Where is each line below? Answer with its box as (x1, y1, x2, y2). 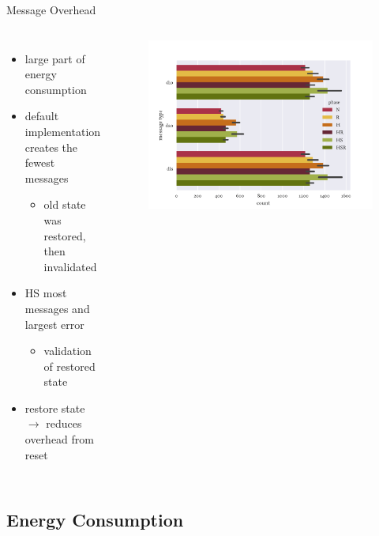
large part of (24, 50, 85, 66)
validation (43, 342, 92, 359)
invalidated (43, 258, 97, 274)
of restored (43, 357, 96, 374)
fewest (24, 154, 55, 171)
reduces (46, 415, 82, 432)
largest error (24, 315, 84, 332)
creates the (24, 138, 78, 155)
